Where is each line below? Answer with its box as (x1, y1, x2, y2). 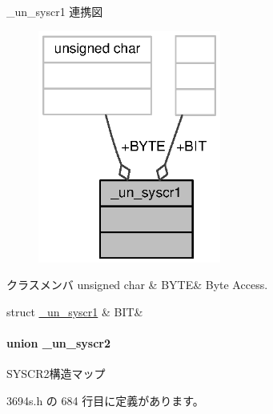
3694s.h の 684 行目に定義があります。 (6, 392, 204, 408)
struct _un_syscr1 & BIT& (6, 303, 143, 320)
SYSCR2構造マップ (6, 365, 106, 382)
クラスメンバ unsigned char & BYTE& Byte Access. (6, 276, 268, 293)
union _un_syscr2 (6, 335, 110, 352)
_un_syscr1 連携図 (6, 3, 103, 19)
